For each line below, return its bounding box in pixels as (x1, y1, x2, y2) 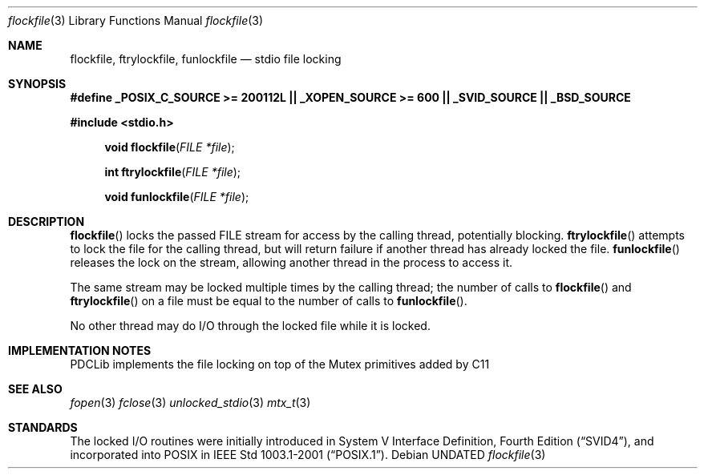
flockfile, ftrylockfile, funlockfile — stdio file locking (70, 52, 342, 66)
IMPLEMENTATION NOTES (8, 344, 152, 357)
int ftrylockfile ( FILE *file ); (104, 165, 241, 179)
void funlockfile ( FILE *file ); (104, 190, 249, 203)
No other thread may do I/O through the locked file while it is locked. (70, 319, 431, 332)
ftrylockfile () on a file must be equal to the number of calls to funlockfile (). (70, 294, 467, 308)
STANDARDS (8, 421, 78, 434)
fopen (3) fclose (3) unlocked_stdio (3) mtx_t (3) (70, 396, 311, 409)
